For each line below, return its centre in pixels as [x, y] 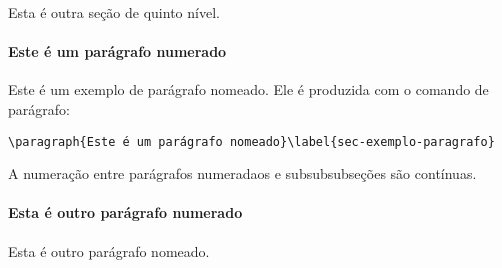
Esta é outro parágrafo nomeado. [109, 250]
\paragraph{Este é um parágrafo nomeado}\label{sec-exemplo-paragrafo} [251, 141]
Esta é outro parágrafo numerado [125, 212]
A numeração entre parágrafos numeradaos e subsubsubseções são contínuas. [242, 173]
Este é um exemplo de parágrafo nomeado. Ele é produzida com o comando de [248, 89]
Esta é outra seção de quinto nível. [114, 12]
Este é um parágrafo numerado [117, 51]
